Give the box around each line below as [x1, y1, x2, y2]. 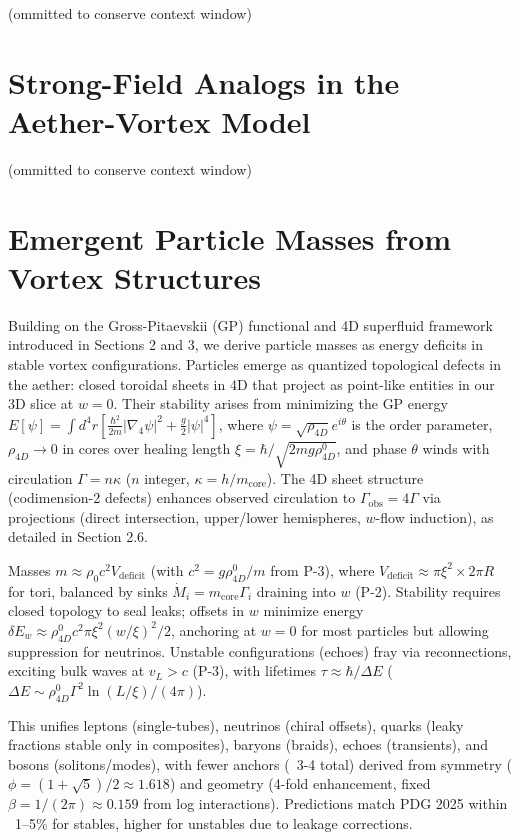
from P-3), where [270, 559, 375, 580]
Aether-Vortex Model [8, 100, 311, 141]
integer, [144, 467, 190, 488]
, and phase [336, 437, 407, 458]
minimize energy [263, 600, 364, 621]
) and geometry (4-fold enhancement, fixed [169, 773, 431, 794]
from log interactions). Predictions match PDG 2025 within [143, 793, 508, 814]
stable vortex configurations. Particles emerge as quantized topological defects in [8, 354, 502, 374]
